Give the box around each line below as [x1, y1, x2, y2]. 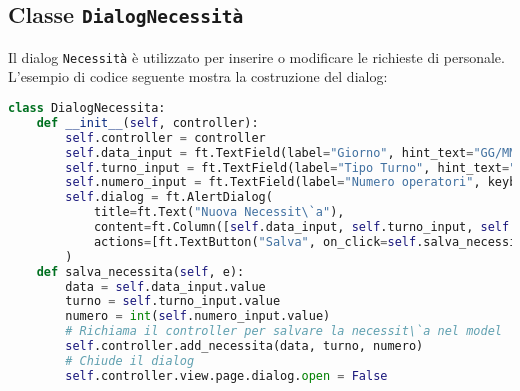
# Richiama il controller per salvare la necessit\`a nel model [65, 324, 502, 339]
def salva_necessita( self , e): [36, 264, 245, 279]
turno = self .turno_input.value [65, 294, 281, 309]
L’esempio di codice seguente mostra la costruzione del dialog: [8, 66, 388, 87]
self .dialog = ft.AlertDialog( [65, 190, 273, 205]
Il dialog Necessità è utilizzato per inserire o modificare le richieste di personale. [8, 46, 505, 67]
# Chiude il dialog [65, 353, 195, 368]
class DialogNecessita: [8, 101, 166, 116]
